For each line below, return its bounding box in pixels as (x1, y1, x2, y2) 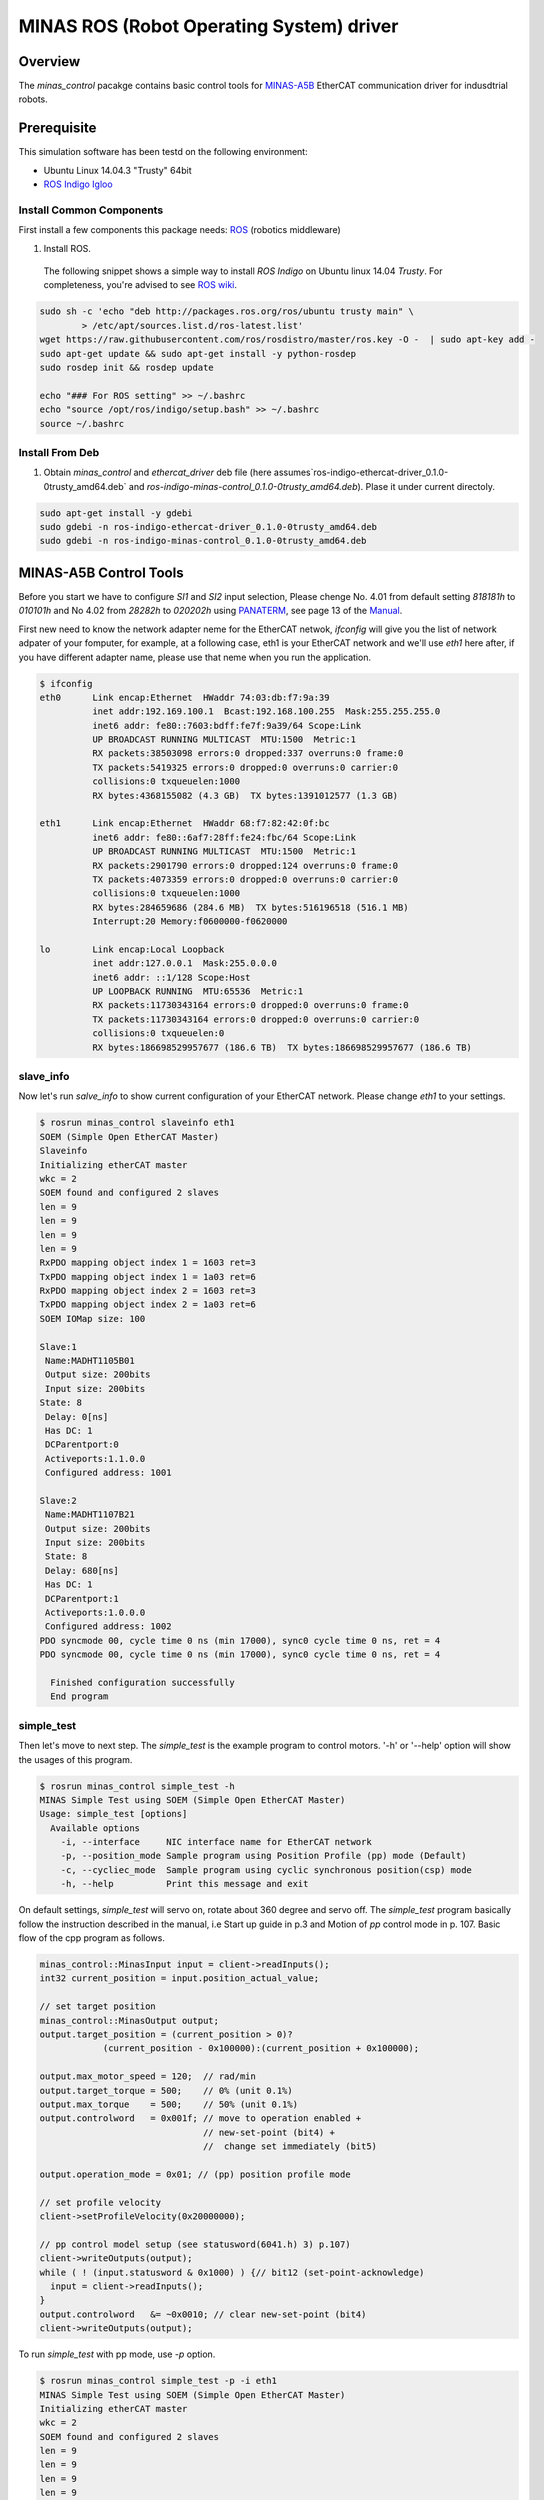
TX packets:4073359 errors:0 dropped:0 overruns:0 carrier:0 (91, 873, 399, 885)
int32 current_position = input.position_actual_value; (39, 1973, 320, 1984)
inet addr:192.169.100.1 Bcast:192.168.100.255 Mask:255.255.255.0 (91, 706, 441, 717)
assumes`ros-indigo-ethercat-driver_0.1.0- (273, 466, 449, 479)
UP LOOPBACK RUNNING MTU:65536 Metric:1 (91, 986, 304, 997)
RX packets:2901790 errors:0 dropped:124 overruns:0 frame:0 (91, 860, 399, 871)
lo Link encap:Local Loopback (39, 943, 225, 955)
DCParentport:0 (45, 1439, 120, 1450)
